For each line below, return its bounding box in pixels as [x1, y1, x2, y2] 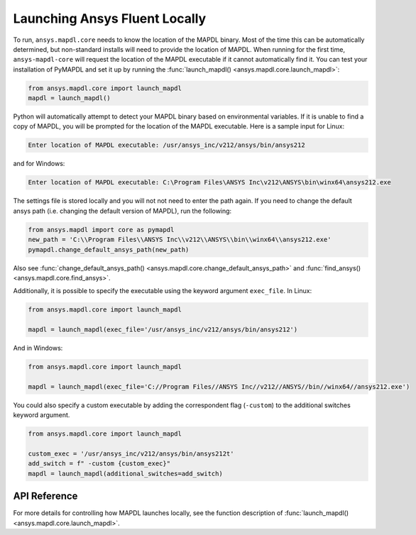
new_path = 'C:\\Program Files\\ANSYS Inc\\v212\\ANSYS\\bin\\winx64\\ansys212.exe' [28, 236, 332, 244]
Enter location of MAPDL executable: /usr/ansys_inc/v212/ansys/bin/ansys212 [28, 141, 305, 149]
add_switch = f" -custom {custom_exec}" [28, 460, 170, 468]
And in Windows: [13, 344, 63, 353]
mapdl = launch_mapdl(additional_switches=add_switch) [28, 469, 223, 478]
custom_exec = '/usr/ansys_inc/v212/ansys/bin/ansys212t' [28, 449, 234, 458]
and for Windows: [13, 160, 65, 168]
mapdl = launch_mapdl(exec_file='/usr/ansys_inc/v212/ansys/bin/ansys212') [28, 326, 298, 333]
